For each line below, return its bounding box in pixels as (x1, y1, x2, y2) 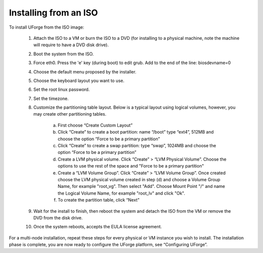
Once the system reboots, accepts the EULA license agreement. (33, 224, 162, 230)
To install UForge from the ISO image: (9, 24, 85, 30)
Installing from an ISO (9, 7, 98, 18)
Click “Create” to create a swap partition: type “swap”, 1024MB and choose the (57, 143, 216, 149)
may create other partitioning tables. (33, 111, 107, 117)
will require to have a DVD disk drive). (33, 42, 109, 48)
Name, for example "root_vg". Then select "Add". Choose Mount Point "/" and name (57, 184, 225, 189)
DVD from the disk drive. (33, 215, 83, 220)
